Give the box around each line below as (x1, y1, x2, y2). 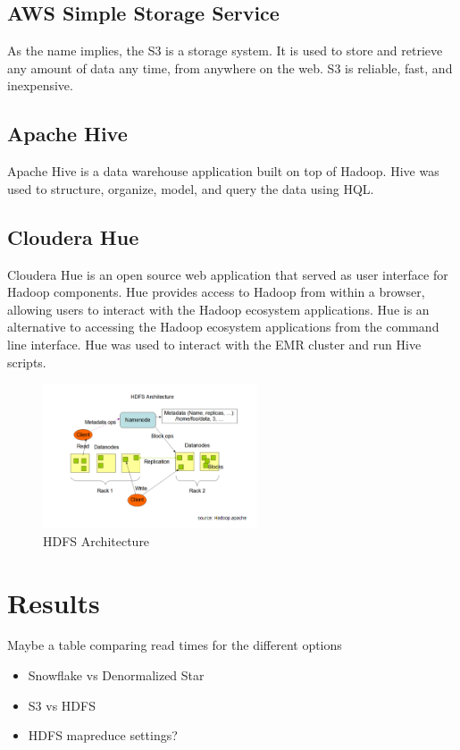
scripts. (7, 352, 46, 371)
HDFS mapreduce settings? (28, 726, 178, 745)
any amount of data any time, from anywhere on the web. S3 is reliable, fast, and (7, 58, 453, 77)
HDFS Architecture (43, 531, 150, 550)
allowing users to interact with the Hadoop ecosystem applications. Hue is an (7, 299, 430, 318)
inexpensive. (7, 76, 73, 95)
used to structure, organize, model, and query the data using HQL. (7, 179, 374, 198)
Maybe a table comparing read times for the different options (7, 636, 342, 654)
